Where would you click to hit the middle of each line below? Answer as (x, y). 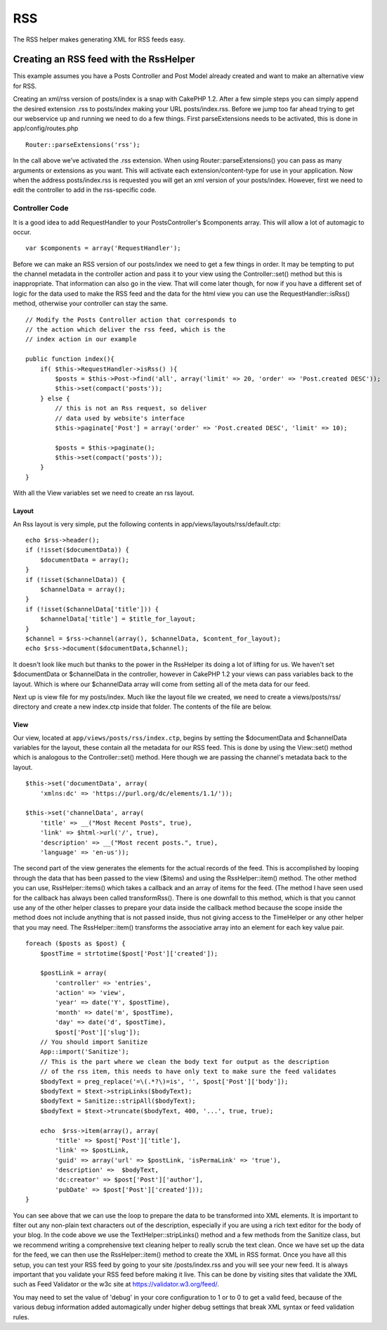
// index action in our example (81, 339)
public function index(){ (70, 359)
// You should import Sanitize (94, 1042)
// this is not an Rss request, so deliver (131, 408)
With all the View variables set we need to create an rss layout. (104, 493)
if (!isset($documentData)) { (78, 550)
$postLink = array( (73, 973)
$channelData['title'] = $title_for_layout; (118, 619)
